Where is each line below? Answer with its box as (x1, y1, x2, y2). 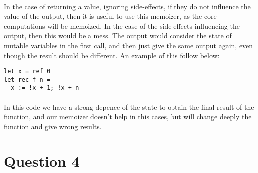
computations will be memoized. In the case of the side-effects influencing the (4, 20, 240, 31)
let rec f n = (4, 76, 51, 83)
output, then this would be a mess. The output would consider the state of (4, 30, 232, 41)
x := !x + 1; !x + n (11, 84, 79, 92)
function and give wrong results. (4, 121, 102, 131)
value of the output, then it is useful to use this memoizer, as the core (4, 11, 217, 21)
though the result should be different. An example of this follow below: (4, 50, 220, 60)
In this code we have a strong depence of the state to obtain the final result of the (4, 101, 254, 112)
